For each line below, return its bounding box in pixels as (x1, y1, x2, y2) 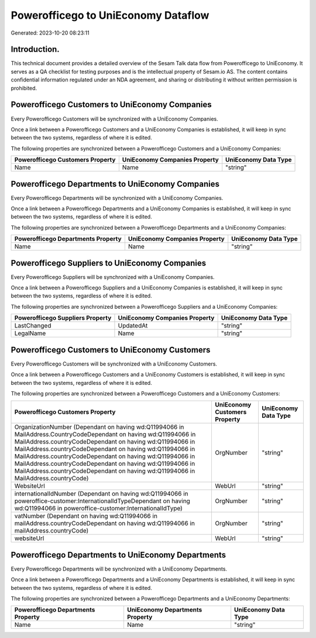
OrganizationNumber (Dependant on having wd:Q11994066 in (14, 423, 184, 431)
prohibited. (11, 84, 37, 91)
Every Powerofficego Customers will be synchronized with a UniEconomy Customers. (11, 360, 218, 367)
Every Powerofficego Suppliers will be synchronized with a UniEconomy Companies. (11, 273, 215, 281)
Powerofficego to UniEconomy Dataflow (11, 9, 209, 22)
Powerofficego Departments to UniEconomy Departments (11, 550, 226, 559)
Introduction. (11, 45, 60, 54)
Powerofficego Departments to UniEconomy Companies (11, 179, 219, 189)
